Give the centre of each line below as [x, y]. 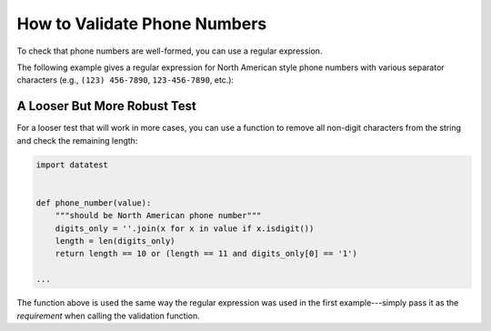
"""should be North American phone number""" [158, 216]
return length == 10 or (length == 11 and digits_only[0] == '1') [206, 254]
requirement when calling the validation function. [108, 316]
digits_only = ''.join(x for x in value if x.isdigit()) [185, 228]
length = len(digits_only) [115, 241]
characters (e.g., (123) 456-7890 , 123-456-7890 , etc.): [125, 80]
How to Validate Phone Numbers [142, 24]
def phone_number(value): [94, 203]
